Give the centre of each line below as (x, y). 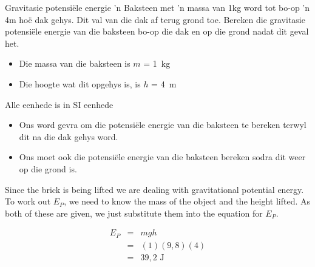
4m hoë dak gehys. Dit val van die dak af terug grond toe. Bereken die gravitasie (155, 19)
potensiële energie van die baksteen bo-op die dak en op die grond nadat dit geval (157, 31)
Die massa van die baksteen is (75, 63)
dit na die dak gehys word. (69, 136)
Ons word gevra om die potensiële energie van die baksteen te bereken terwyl (163, 125)
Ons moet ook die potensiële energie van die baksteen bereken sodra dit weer (162, 157)
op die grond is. (48, 168)
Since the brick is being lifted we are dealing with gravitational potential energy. (154, 189)
